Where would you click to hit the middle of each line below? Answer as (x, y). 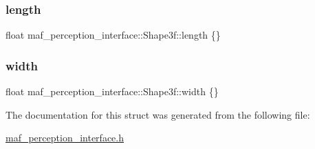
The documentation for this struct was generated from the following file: (158, 114)
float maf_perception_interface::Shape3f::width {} (112, 91)
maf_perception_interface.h (65, 138)
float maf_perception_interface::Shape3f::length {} (113, 35)
